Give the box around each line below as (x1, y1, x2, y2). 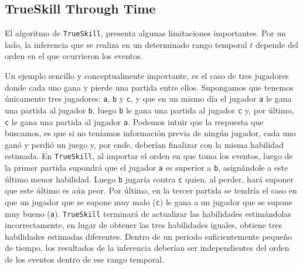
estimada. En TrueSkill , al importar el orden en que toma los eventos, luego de (5, 150, 293, 162)
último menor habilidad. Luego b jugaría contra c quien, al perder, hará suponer (5, 173, 294, 185)
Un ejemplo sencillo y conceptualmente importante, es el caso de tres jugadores (5, 70, 289, 82)
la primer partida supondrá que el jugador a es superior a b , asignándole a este (5, 161, 288, 174)
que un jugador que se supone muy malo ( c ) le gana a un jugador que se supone (5, 195, 292, 208)
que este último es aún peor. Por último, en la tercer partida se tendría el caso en (5, 184, 297, 196)
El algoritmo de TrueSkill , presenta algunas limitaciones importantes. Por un (5, 27, 286, 39)
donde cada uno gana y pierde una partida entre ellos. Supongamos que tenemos (5, 81, 294, 93)
